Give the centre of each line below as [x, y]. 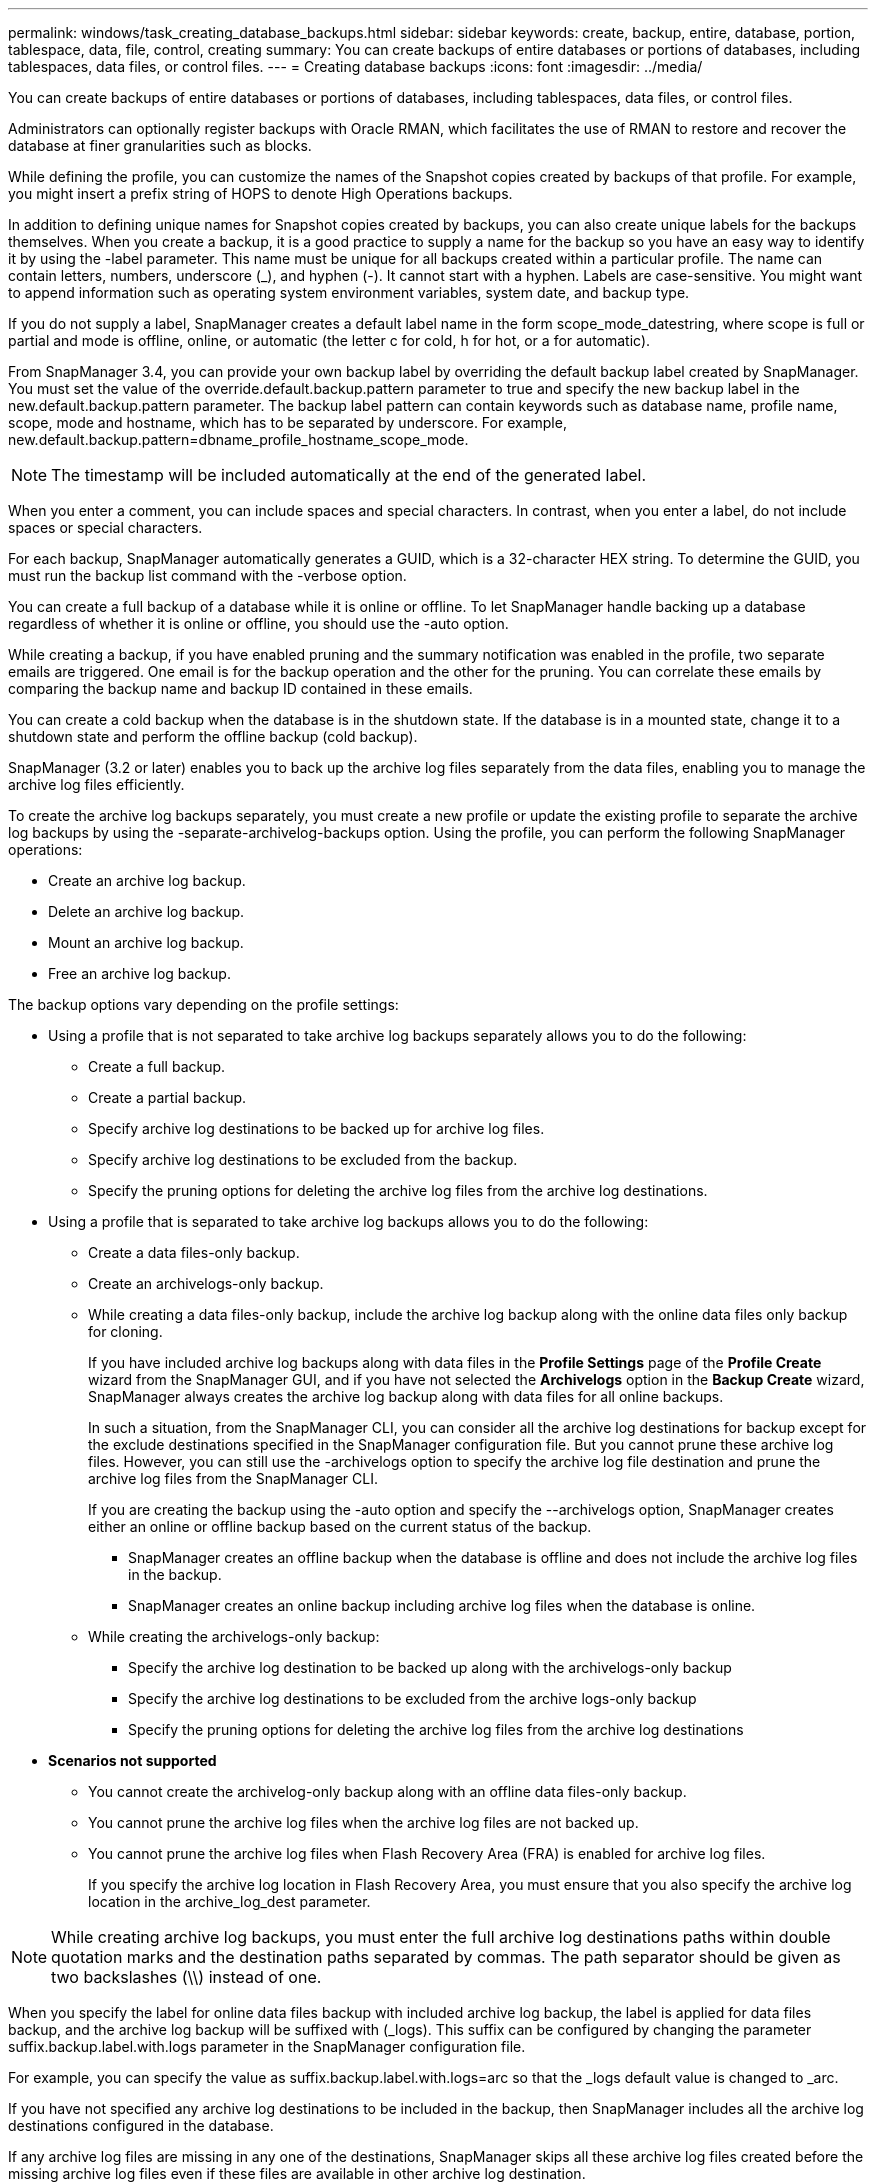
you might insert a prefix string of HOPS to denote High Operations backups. [260, 193]
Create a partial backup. [167, 1097]
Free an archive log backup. [139, 973]
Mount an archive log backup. [146, 942]
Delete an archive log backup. [146, 911]
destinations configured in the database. [141, 2125]
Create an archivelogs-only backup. [206, 1283]
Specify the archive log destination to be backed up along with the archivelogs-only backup [430, 1667]
